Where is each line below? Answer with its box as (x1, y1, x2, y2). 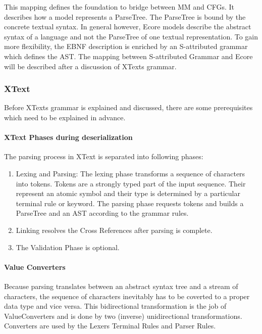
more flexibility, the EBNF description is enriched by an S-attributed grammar (4, 41, 248, 52)
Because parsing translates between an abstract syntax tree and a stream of (4, 280, 238, 291)
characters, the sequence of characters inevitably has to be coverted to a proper (4, 291, 250, 301)
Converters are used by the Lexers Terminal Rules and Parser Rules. (4, 320, 216, 331)
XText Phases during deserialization (4, 132, 133, 142)
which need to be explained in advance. (4, 112, 126, 122)
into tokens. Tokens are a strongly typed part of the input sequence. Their (16, 178, 246, 188)
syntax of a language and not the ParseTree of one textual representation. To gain (4, 31, 258, 41)
